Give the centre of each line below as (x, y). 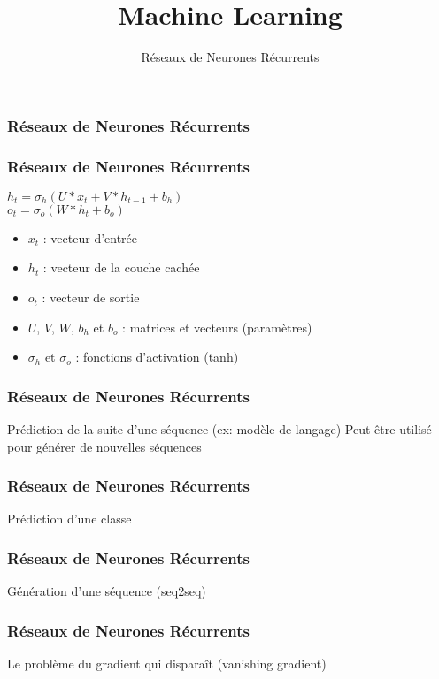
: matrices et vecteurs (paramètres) (217, 327)
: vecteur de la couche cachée (121, 267)
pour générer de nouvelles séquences (104, 446)
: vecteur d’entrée (90, 237)
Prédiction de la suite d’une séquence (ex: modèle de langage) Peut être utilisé (219, 429)
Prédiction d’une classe (69, 519)
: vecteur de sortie (91, 298)
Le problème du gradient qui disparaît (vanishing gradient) (167, 664)
